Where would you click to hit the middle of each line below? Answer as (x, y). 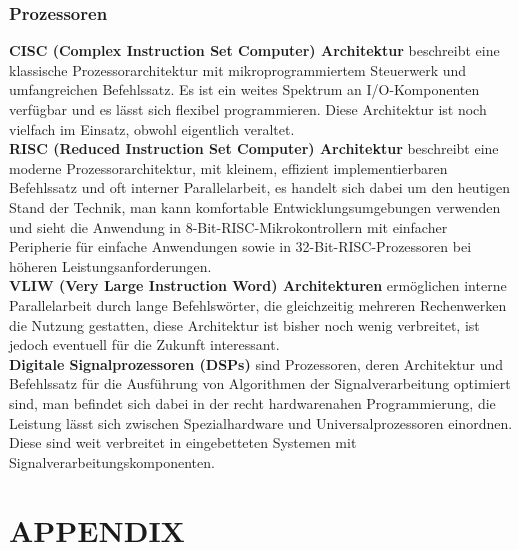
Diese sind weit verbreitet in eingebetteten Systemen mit (183, 442)
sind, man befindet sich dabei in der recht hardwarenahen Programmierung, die (252, 402)
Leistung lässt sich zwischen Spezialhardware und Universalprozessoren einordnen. (261, 422)
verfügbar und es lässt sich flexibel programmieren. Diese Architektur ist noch (248, 109)
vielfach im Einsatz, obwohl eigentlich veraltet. (152, 128)
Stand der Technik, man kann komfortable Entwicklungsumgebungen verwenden (255, 206)
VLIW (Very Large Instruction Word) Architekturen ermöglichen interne (258, 285)
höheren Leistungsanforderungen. (110, 265)
